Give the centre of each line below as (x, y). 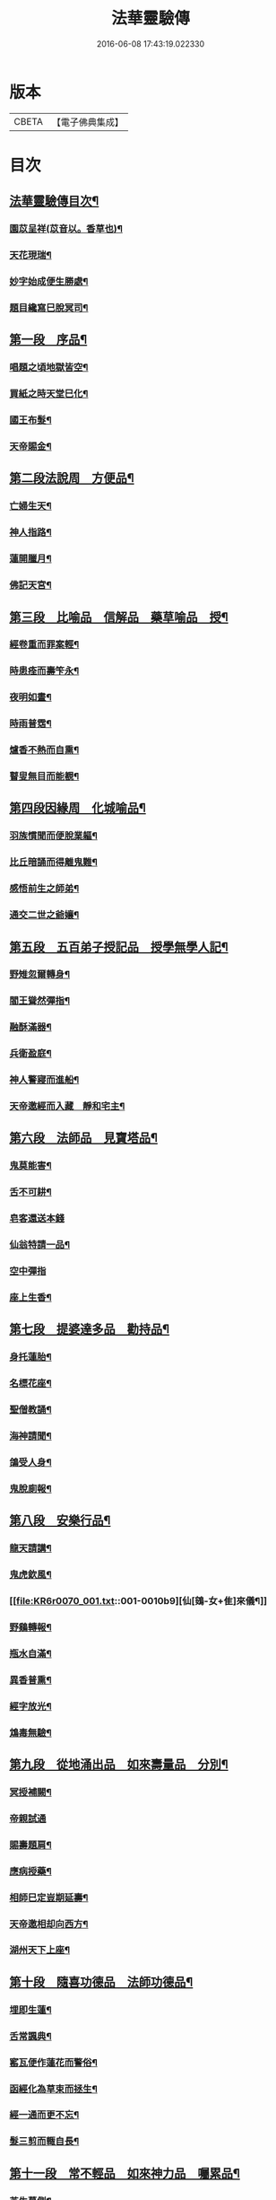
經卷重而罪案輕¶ (44, 644)
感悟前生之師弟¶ (44, 889)
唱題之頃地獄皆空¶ (49, 367)
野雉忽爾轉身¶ (39, 975)
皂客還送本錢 (37, 1219)
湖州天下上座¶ (39, 1950)
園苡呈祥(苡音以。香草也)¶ (66, 229)
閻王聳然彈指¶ (39, 1001)
